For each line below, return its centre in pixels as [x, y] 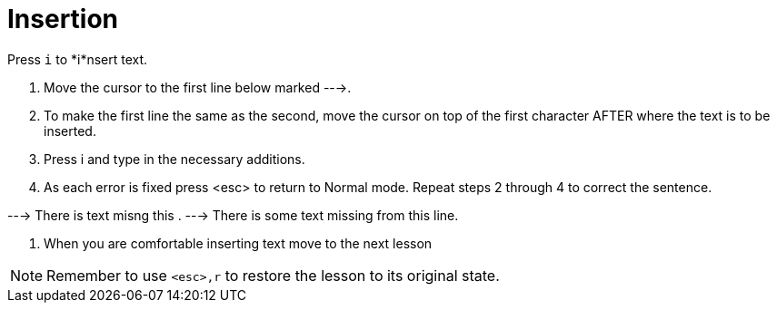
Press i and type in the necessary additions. [174, 159]
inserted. [70, 131]
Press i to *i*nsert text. [78, 59]
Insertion [63, 19]
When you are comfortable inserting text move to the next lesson [238, 243]
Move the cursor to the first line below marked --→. [198, 87]
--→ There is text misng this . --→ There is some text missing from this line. [233, 215]
